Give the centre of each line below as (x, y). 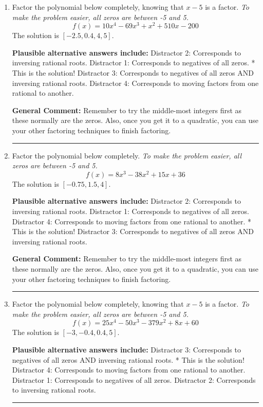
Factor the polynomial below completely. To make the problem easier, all (127, 155)
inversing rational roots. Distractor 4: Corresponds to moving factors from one (135, 83)
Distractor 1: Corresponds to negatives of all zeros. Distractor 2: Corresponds (134, 379)
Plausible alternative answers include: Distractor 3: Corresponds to (126, 350)
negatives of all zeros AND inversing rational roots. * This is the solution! (128, 359)
